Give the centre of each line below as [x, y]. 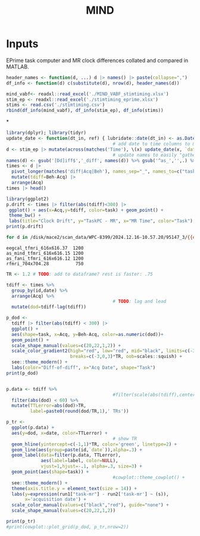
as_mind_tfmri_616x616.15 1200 [45, 253]
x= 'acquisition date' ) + [55, 500]
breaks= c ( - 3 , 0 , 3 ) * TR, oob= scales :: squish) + [126, 357]
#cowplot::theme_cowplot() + [149, 477]
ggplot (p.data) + [33, 428]
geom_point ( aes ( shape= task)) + [50, 472]
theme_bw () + [25, 216]
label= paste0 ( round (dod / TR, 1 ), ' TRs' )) [79, 412]
